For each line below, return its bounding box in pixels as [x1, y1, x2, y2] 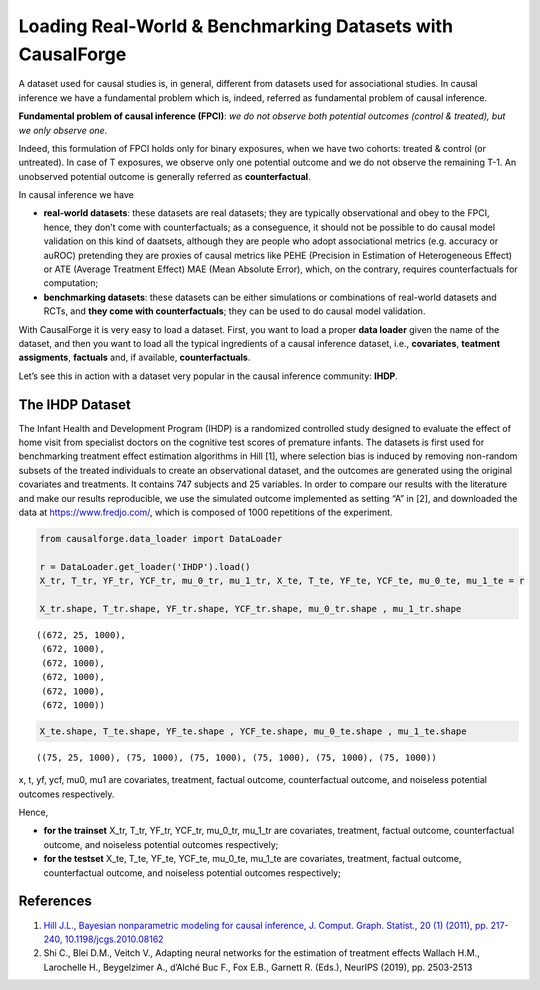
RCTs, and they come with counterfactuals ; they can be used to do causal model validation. [43, 305, 426, 317]
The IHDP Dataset [18, 396, 132, 413]
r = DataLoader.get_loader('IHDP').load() [39, 561, 251, 572]
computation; [43, 277, 99, 289]
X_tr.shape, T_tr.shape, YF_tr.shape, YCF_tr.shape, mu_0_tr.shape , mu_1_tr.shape [39, 603, 462, 614]
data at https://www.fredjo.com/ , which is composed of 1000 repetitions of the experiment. [18, 506, 394, 519]
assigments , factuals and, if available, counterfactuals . [18, 351, 251, 364]
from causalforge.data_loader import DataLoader [39, 533, 283, 544]
